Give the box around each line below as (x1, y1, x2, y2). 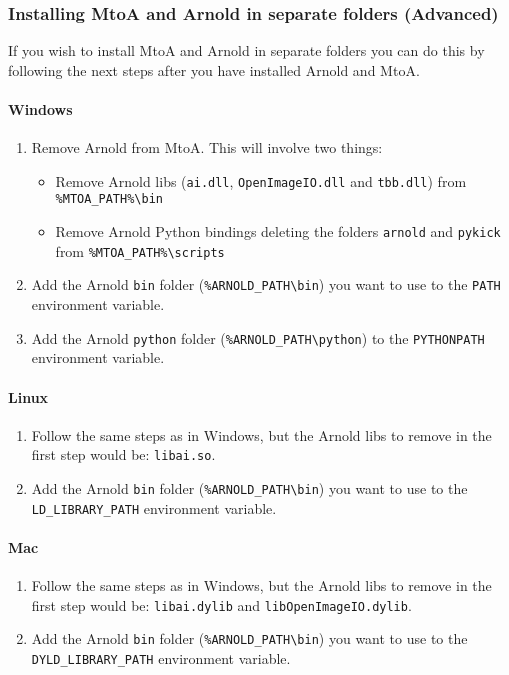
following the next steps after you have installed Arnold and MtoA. (8, 59, 420, 80)
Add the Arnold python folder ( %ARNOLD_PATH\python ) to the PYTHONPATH (31, 327, 485, 348)
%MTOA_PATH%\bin (55, 192, 163, 207)
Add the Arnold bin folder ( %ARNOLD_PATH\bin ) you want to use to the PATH (31, 274, 501, 295)
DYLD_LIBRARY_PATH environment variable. (31, 647, 291, 668)
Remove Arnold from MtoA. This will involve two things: (31, 137, 383, 158)
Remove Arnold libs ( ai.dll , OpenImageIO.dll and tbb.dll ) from (55, 170, 467, 191)
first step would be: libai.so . (31, 444, 216, 465)
